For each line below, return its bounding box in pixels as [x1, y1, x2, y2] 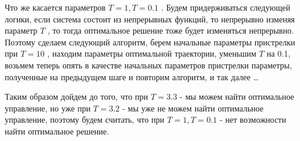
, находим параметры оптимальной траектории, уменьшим [47, 47, 256, 60]
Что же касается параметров [5, 1, 106, 13]
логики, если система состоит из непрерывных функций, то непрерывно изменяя [5, 12, 295, 25]
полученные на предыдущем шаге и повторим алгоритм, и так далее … [5, 70, 259, 83]
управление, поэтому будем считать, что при [5, 113, 164, 126]
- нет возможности [219, 113, 286, 126]
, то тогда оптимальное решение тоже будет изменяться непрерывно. [47, 24, 294, 37]
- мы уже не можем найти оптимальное [122, 101, 263, 114]
